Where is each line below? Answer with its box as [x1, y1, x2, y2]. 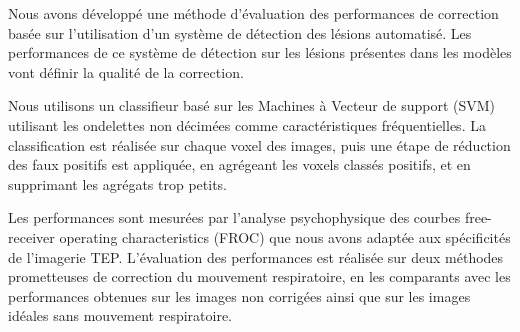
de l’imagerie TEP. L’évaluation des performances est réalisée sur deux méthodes [8, 246, 504, 267]
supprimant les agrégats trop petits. [8, 173, 227, 194]
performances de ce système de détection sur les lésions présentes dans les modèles [8, 42, 512, 63]
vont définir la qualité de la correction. [8, 61, 244, 82]
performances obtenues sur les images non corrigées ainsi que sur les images [8, 285, 471, 306]
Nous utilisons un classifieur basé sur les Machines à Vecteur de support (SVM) [8, 95, 496, 116]
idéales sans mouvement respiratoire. [8, 305, 233, 326]
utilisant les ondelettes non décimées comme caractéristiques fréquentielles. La [8, 114, 486, 135]
